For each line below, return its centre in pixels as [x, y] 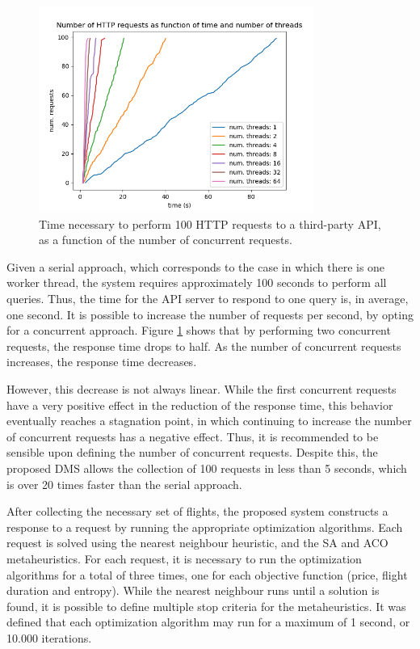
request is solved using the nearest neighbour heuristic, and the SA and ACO [197, 543]
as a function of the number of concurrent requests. [166, 240]
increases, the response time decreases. [102, 362]
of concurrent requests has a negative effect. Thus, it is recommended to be [193, 436]
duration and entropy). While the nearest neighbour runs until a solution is [193, 590]
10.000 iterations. [49, 637]
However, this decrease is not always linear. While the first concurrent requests [202, 389]
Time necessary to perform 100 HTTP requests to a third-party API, [210, 223]
